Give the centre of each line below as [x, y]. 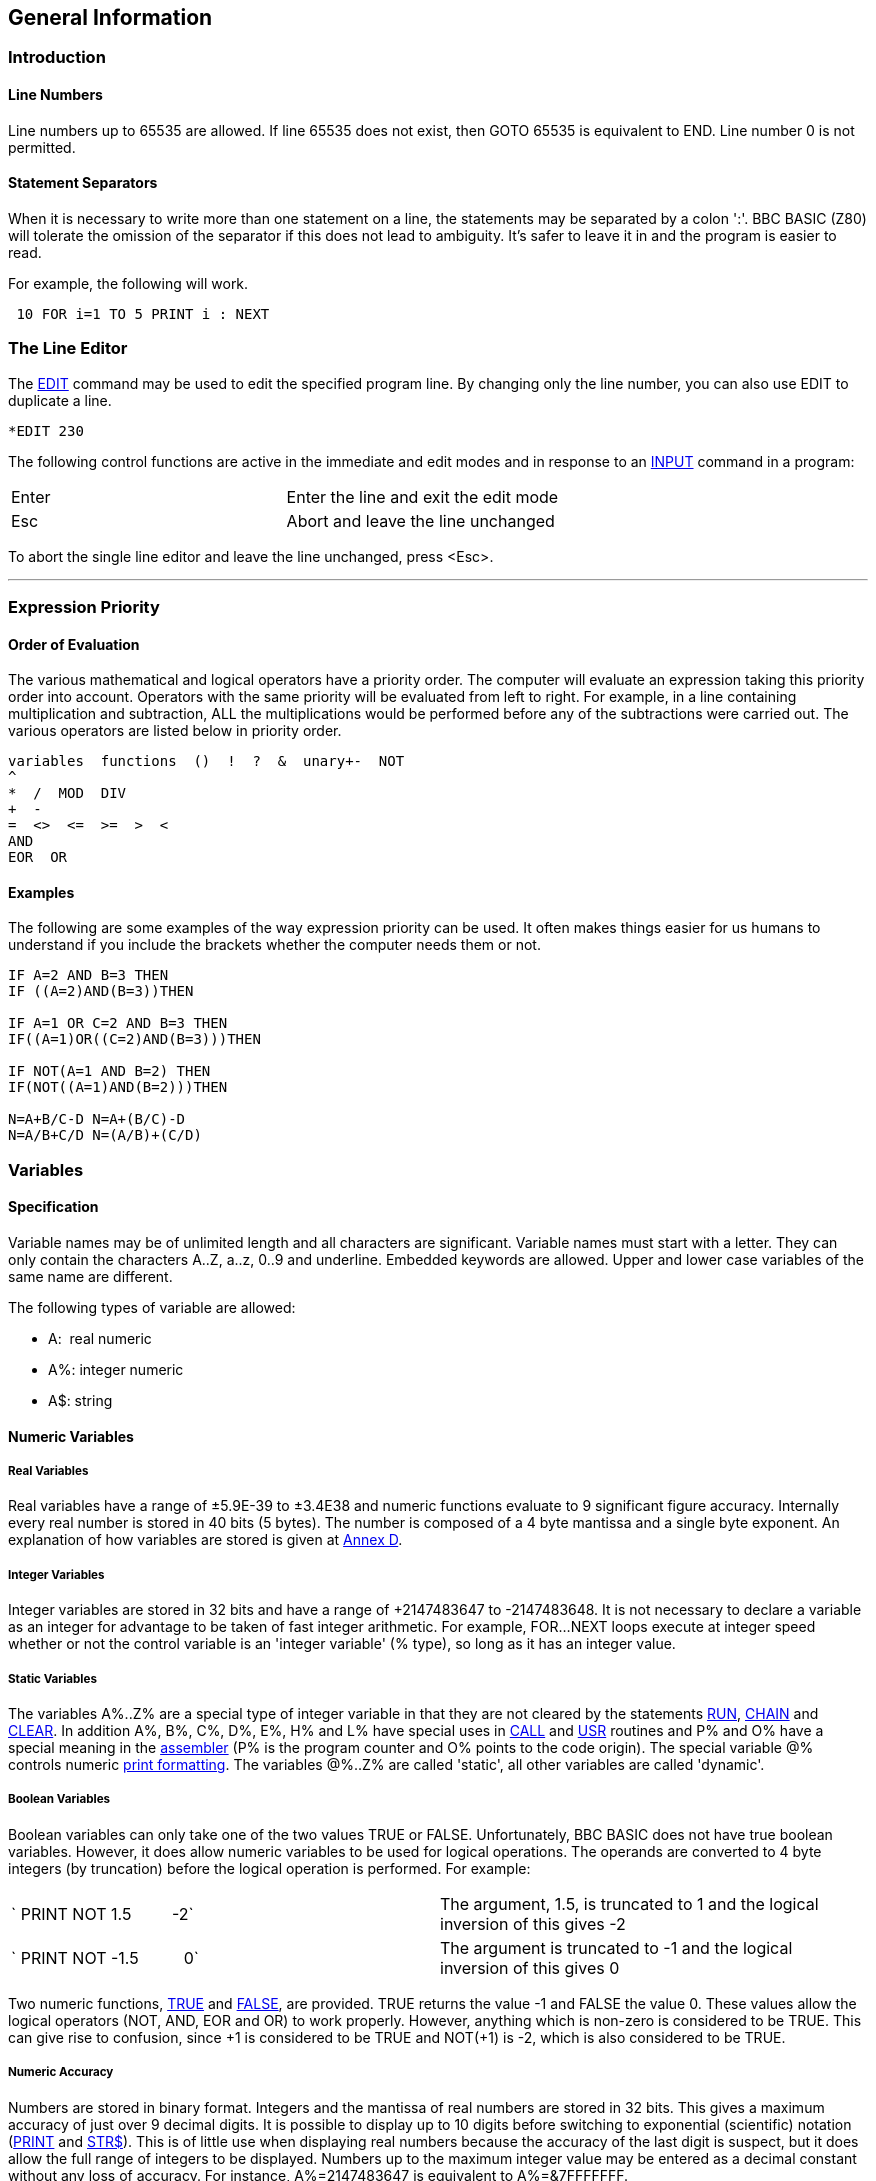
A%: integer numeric [116, 1370]
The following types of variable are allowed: [152, 1308]
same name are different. [90, 1277]
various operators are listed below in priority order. [175, 731]
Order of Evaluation [74, 644]
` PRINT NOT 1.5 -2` [102, 1913]
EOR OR [38, 857]
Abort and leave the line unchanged [420, 520]
